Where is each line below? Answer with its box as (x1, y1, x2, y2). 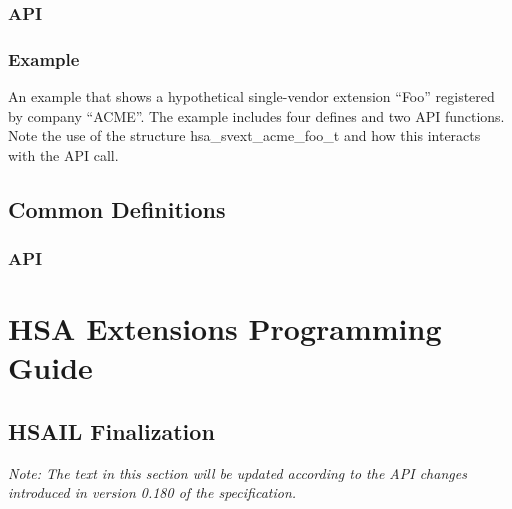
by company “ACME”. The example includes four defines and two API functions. (8, 105, 505, 126)
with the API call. (8, 144, 119, 165)
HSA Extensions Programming (8, 308, 442, 349)
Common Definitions (8, 193, 226, 224)
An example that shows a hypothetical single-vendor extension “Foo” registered (8, 86, 495, 107)
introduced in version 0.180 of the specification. (8, 482, 297, 503)
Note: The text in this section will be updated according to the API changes (8, 462, 467, 483)
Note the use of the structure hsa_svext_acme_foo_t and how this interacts (8, 125, 481, 146)
